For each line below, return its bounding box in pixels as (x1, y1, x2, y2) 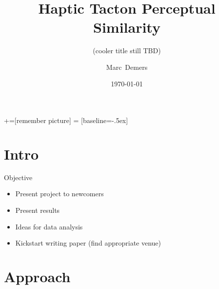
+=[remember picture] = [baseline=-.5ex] (4, 115, 128, 125)
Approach (4, 266, 71, 286)
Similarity (93, 17, 160, 37)
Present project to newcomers (15, 188, 104, 199)
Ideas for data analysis (15, 221, 83, 231)
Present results (15, 205, 60, 215)
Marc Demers (106, 62, 148, 72)
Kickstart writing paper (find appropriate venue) (15, 238, 161, 248)
